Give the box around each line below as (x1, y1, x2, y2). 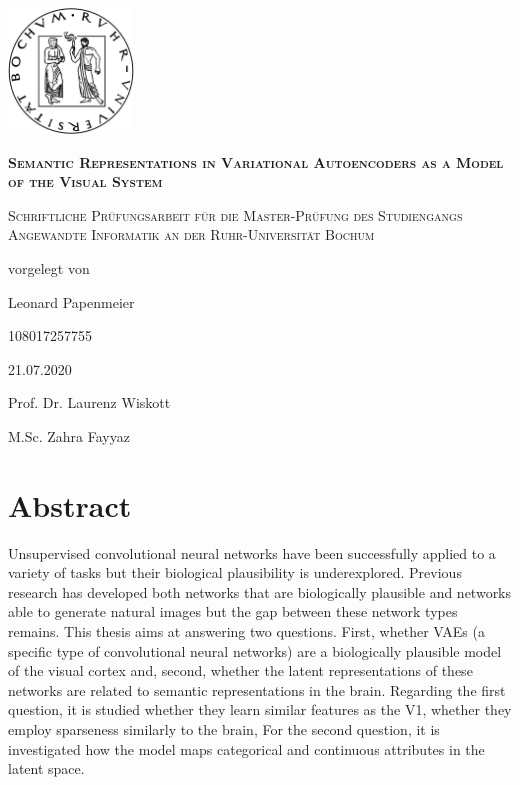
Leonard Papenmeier (8, 291, 135, 312)
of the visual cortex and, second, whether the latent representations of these (8, 660, 473, 681)
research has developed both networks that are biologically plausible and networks (8, 581, 512, 602)
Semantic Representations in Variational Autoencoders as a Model (8, 151, 504, 172)
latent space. (8, 758, 85, 779)
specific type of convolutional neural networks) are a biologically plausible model (8, 640, 502, 661)
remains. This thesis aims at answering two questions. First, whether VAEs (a (8, 621, 485, 642)
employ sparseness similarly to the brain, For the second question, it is (8, 719, 440, 739)
